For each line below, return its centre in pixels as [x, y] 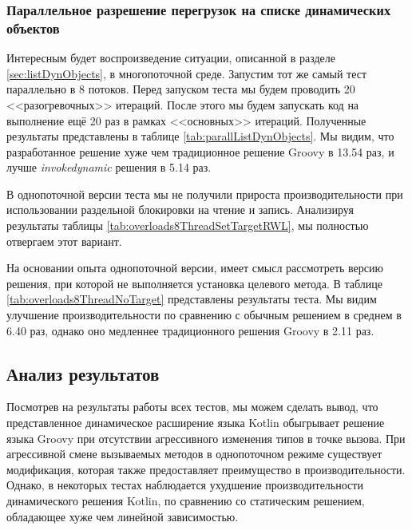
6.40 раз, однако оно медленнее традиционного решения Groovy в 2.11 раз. [190, 330]
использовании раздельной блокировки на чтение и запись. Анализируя [180, 210]
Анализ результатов [83, 373]
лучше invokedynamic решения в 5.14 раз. [109, 167]
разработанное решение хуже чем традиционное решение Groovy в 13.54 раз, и [200, 151]
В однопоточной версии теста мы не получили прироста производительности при [205, 194]
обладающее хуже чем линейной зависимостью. [123, 516]
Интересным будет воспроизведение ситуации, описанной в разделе [171, 58]
